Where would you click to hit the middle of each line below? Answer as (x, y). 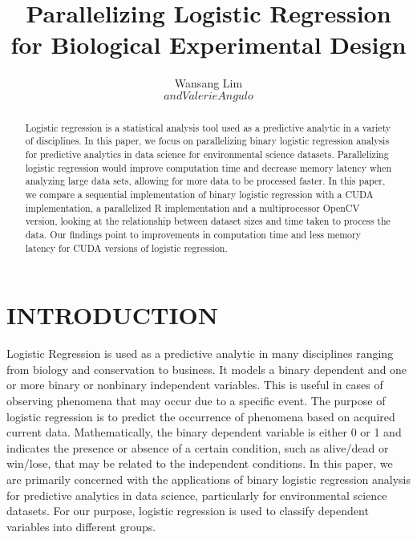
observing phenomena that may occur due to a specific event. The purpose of (196, 400)
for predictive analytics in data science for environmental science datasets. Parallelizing (207, 154)
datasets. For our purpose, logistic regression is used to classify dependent (188, 511)
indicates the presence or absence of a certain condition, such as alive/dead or (198, 447)
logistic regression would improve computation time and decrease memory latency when (208, 167)
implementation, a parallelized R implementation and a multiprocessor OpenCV (192, 207)
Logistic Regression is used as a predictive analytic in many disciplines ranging (200, 353)
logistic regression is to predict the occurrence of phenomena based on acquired (201, 416)
